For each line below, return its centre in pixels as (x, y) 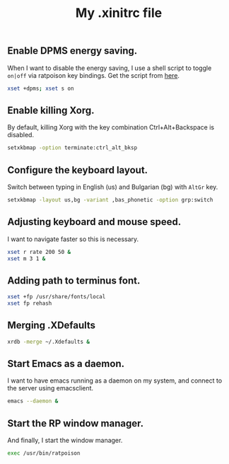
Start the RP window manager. (75, 423)
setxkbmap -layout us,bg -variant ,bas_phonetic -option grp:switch (110, 199)
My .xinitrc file (119, 13)
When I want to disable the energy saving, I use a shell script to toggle (110, 68)
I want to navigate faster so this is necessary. (73, 239)
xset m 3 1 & (27, 259)
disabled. (20, 135)
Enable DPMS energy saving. (72, 51)
